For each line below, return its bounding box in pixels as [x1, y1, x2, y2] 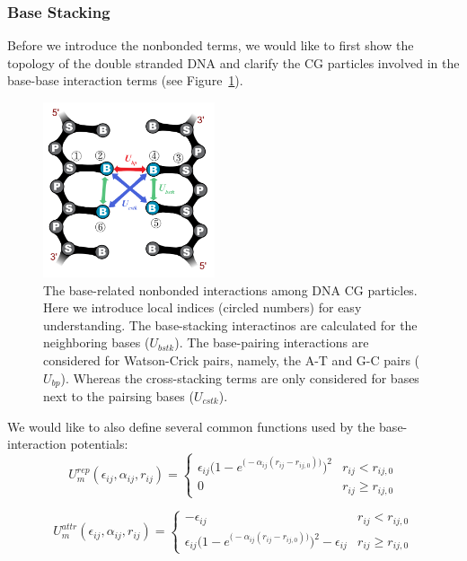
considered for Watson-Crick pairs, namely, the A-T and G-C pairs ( [43, 350, 420, 369]
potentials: [70, 434, 128, 453]
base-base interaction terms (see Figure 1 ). [7, 71, 243, 90]
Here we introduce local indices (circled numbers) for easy [43, 298, 362, 317]
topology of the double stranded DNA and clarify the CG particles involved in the [7, 53, 460, 72]
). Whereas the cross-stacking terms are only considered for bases [60, 368, 419, 387]
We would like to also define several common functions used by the [7, 416, 375, 435]
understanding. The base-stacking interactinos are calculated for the [43, 315, 418, 334]
